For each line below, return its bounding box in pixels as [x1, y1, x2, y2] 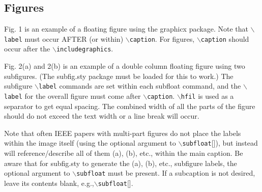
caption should [200, 33, 249, 44]
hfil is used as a [181, 90, 234, 101]
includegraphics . [56, 43, 113, 54]
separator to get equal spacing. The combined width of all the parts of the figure [4, 100, 255, 111]
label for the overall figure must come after [4, 90, 141, 101]
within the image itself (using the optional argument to [4, 138, 176, 148]
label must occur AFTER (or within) [4, 33, 124, 44]
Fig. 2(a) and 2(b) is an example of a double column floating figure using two [4, 61, 245, 71]
